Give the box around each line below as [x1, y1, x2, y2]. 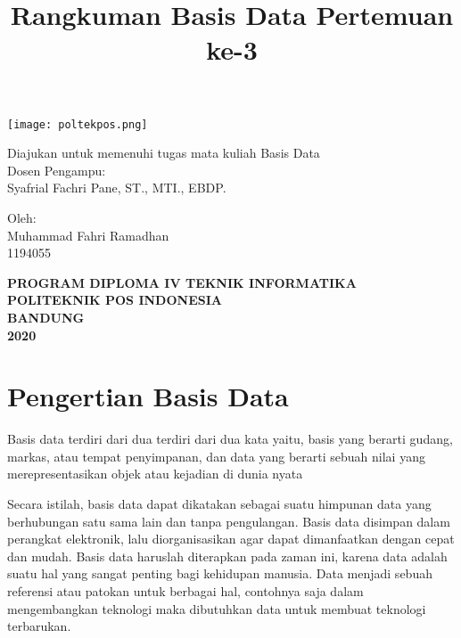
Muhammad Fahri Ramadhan [7, 225, 169, 244]
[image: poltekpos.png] [7, 118, 148, 131]
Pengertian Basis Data [7, 378, 289, 414]
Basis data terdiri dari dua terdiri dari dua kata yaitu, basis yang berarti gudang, [7, 429, 453, 448]
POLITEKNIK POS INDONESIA [7, 290, 222, 309]
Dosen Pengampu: [7, 160, 106, 179]
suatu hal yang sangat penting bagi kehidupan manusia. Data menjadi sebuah [7, 564, 432, 583]
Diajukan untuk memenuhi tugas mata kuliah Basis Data [7, 143, 320, 162]
